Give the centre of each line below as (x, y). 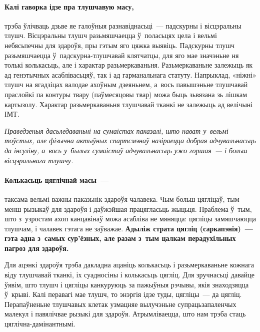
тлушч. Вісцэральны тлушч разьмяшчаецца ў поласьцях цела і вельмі (111, 35)
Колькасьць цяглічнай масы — (56, 180)
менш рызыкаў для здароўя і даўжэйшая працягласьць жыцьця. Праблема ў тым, (128, 209)
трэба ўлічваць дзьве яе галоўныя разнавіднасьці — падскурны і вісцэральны (123, 25)
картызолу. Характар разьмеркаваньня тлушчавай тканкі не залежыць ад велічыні (129, 104)
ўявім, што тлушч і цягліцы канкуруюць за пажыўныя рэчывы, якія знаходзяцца (127, 284)
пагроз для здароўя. (37, 248)
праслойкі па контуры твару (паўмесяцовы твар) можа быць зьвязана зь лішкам (126, 94)
